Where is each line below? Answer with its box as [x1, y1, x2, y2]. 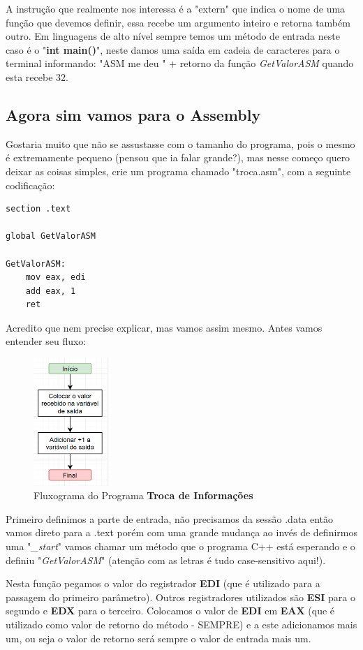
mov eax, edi [25, 272, 86, 283]
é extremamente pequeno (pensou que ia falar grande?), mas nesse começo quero [6, 150, 350, 165]
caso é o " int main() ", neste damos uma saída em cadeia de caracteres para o [6, 42, 340, 57]
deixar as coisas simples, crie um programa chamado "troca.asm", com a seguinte [6, 163, 351, 178]
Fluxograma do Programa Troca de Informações [34, 488, 253, 503]
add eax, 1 [25, 286, 76, 296]
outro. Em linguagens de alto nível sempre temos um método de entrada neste [6, 29, 340, 43]
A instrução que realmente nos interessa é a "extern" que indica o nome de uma [6, 1, 346, 15]
